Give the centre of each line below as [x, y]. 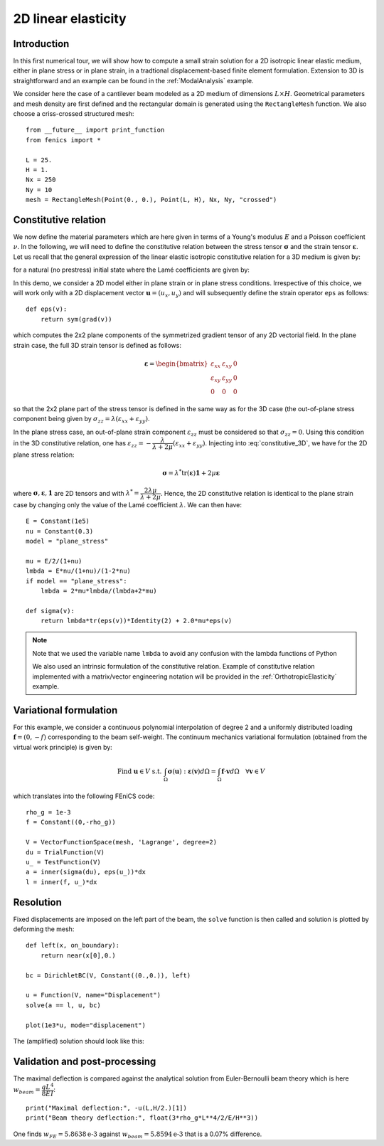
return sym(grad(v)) [76, 319]
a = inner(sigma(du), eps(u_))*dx [86, 872]
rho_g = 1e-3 [48, 812]
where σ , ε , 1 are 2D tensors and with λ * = [76, 493]
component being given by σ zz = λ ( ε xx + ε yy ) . [81, 420]
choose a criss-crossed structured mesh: [74, 114]
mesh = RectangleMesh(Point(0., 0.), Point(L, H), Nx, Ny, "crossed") [151, 200]
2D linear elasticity [70, 18]
